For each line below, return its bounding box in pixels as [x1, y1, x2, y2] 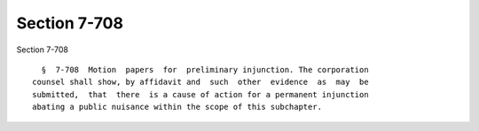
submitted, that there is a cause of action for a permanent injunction [32, 89, 369, 99]
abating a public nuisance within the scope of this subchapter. [32, 102, 323, 112]
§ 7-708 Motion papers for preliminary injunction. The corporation [41, 65, 369, 74]
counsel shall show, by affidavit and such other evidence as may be [32, 77, 369, 88]
